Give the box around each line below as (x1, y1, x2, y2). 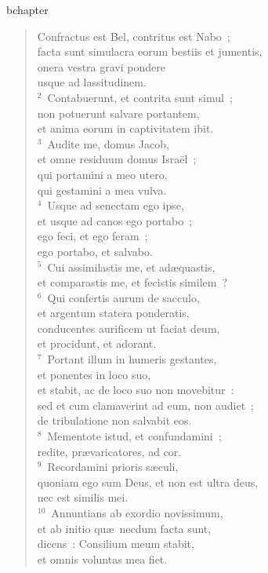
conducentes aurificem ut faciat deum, (37, 319, 220, 336)
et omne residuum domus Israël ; (37, 151, 197, 167)
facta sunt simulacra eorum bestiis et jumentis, (37, 43, 263, 60)
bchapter (6, 2, 49, 17)
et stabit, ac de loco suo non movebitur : (37, 381, 234, 398)
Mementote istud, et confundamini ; (47, 428, 222, 444)
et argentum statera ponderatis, (37, 305, 190, 321)
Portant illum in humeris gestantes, (47, 351, 217, 367)
